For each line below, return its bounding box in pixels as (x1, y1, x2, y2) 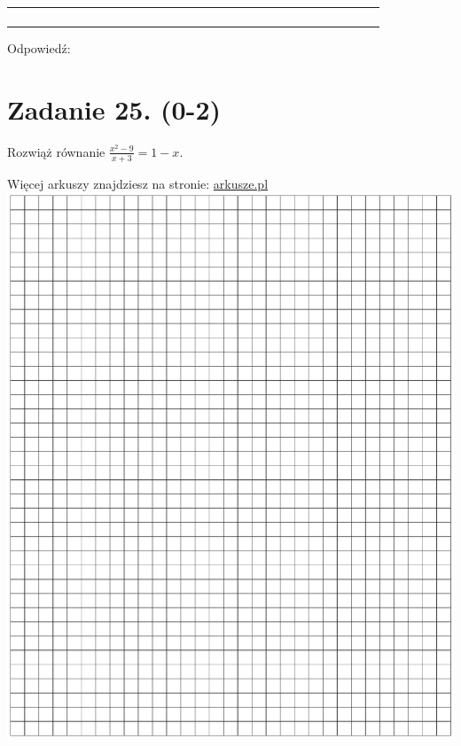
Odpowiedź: (7, 39, 71, 57)
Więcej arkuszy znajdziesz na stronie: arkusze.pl (7, 174, 269, 192)
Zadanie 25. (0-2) (7, 90, 221, 127)
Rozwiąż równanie (7, 142, 105, 160)
